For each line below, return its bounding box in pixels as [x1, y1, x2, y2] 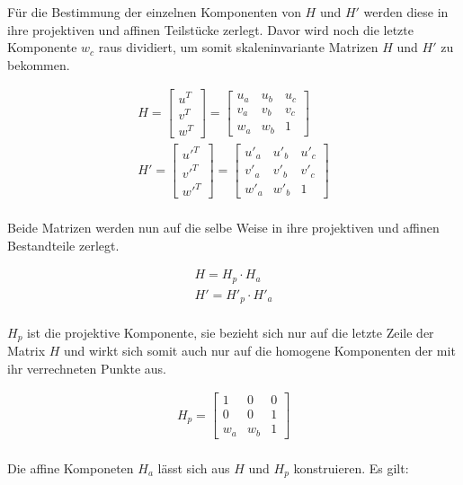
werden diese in [363, 3, 449, 21]
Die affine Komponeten [7, 458, 134, 477]
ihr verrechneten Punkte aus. [7, 358, 166, 377]
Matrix [7, 341, 46, 360]
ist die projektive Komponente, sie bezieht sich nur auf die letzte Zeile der [27, 322, 434, 341]
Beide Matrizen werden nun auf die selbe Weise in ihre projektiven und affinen [7, 217, 440, 236]
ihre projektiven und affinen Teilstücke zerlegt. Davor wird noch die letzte [7, 20, 414, 39]
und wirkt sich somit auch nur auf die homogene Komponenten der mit [64, 341, 456, 360]
